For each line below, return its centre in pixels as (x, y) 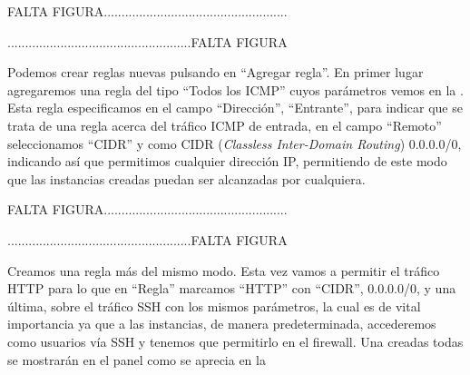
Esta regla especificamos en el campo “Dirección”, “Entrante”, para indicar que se (235, 108)
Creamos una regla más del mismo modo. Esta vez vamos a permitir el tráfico (224, 270)
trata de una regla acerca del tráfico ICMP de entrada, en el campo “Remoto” (225, 125)
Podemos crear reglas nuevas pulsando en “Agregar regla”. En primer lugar (215, 72)
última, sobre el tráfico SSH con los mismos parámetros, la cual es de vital (214, 306)
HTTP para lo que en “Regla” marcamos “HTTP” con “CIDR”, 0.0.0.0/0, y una (232, 288)
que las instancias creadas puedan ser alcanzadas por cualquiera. (186, 178)
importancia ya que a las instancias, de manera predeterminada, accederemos (222, 324)
